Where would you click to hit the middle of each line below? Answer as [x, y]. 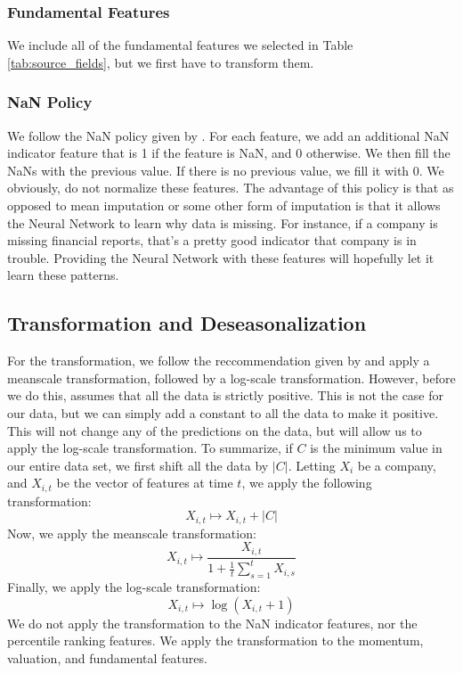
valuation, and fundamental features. [107, 657]
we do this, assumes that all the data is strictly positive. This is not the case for [226, 395]
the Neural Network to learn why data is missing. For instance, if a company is [223, 222]
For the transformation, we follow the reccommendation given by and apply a [219, 361]
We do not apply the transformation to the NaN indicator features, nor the [212, 623]
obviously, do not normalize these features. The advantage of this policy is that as [231, 188]
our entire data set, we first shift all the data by [138, 465]
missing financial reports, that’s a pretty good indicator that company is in [212, 240]
